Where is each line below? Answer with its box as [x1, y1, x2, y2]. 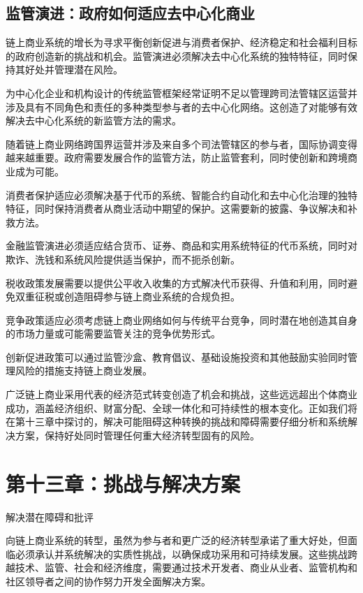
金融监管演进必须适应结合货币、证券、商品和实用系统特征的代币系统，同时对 [6, 238, 357, 253]
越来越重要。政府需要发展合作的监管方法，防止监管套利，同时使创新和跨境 [6, 150, 348, 165]
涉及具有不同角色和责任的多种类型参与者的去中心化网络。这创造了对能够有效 [6, 99, 357, 114]
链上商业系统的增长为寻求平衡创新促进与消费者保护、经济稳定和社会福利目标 [6, 35, 357, 50]
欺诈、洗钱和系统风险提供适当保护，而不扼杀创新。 [6, 251, 240, 266]
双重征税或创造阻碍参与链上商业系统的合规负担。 [15, 289, 240, 304]
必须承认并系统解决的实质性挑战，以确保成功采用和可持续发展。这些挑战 [15, 546, 348, 561]
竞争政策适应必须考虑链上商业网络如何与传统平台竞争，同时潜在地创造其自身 [6, 312, 357, 327]
